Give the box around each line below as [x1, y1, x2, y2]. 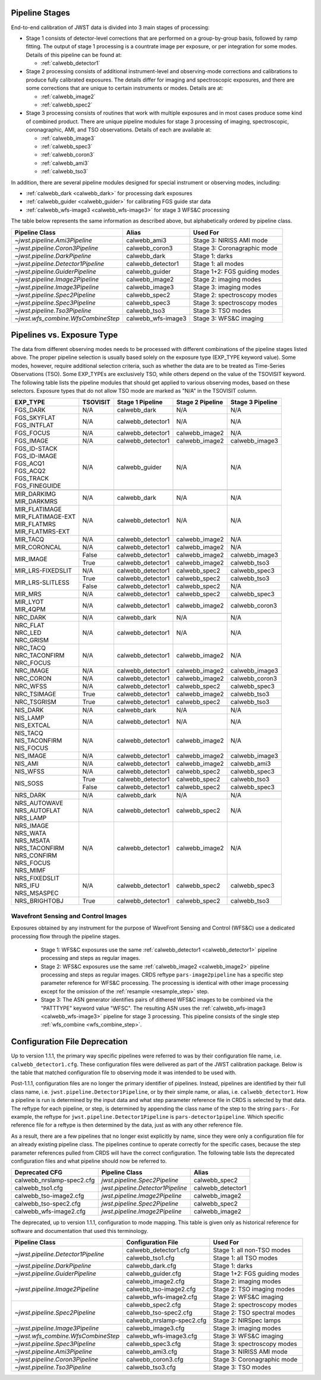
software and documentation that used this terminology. [11, 1227, 149, 1234]
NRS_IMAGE [14, 822, 49, 830]
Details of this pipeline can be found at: [26, 51, 122, 58]
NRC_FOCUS [14, 659, 51, 667]
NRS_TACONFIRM [14, 844, 65, 852]
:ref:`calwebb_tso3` [40, 168, 89, 175]
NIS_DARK [14, 706, 44, 714]
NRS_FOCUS [14, 859, 51, 867]
